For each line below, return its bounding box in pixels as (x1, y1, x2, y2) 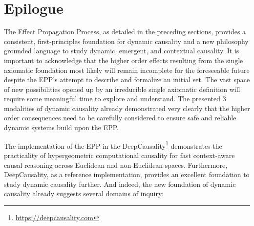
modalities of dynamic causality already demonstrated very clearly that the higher (4, 103, 250, 113)
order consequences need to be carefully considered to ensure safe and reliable (4, 113, 236, 123)
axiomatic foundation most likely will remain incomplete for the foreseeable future (4, 65, 250, 75)
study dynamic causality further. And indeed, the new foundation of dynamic (4, 179, 236, 189)
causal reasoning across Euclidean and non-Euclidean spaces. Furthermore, (4, 159, 228, 170)
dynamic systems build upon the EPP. (4, 122, 119, 133)
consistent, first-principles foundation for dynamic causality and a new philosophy (4, 36, 249, 46)
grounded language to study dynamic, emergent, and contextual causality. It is (4, 45, 239, 56)
